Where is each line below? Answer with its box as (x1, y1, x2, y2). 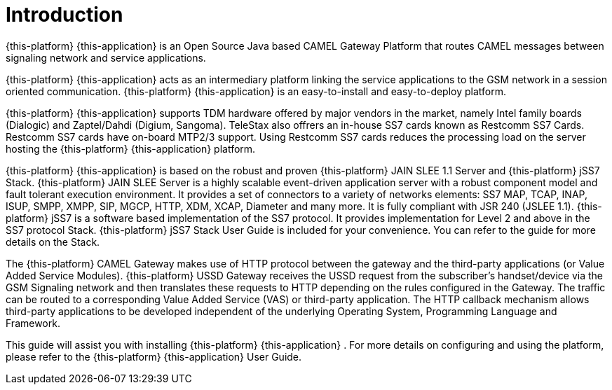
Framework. (6, 316, 60, 329)
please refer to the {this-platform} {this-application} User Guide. (6, 350, 302, 363)
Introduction (6, 3, 123, 27)
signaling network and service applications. (6, 51, 206, 64)
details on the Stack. (6, 235, 100, 248)
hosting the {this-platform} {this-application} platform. (6, 142, 256, 155)
